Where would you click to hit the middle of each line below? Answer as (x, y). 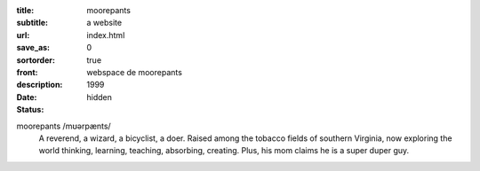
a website (104, 23)
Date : (27, 97)
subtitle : (32, 23)
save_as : (33, 48)
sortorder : (36, 60)
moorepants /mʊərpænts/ (64, 126)
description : (40, 85)
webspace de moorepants (134, 72)
